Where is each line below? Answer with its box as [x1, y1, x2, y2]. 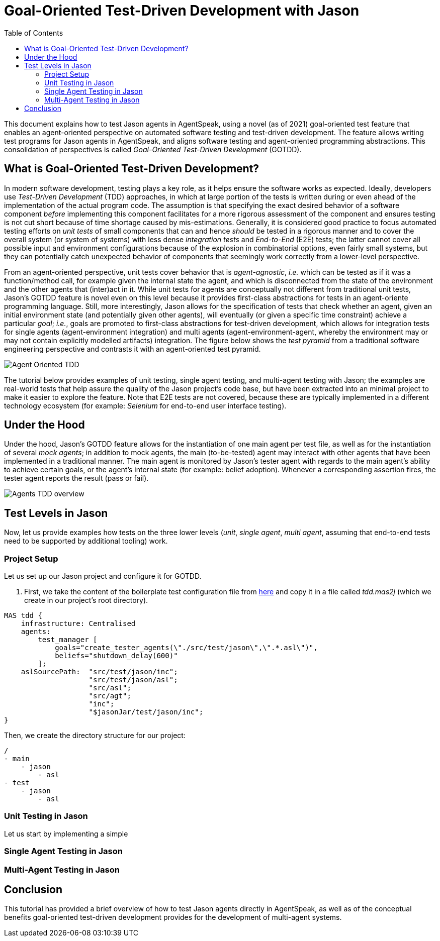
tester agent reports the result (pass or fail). [4, 474, 149, 483]
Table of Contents [4, 28, 63, 37]
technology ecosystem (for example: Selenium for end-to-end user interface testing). [4, 401, 287, 410]
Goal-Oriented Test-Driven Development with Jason [4, 2, 360, 19]
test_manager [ [38, 636, 98, 644]
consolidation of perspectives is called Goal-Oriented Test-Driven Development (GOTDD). [4, 145, 302, 154]
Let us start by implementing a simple [4, 829, 128, 838]
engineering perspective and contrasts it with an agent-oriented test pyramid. [4, 344, 261, 353]
